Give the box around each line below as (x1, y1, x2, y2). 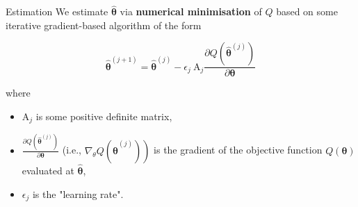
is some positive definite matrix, (35, 109, 172, 124)
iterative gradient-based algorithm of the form (6, 17, 202, 32)
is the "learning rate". (32, 186, 124, 201)
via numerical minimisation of (120, 4, 262, 19)
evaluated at (22, 163, 74, 178)
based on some (276, 4, 338, 19)
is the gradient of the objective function (154, 142, 323, 157)
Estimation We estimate (6, 4, 108, 19)
